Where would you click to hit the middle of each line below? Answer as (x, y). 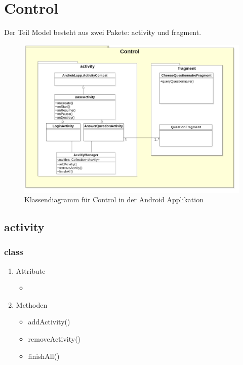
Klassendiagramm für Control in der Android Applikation (114, 199)
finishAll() (44, 356)
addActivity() (49, 322)
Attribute (31, 270)
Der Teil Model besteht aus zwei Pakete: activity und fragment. (103, 32)
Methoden (32, 304)
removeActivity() (54, 339)
